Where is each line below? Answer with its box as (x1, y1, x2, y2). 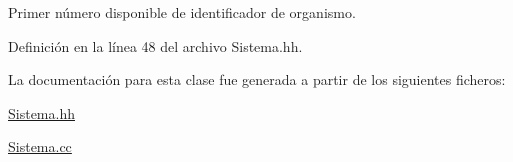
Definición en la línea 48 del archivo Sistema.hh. (8, 35, 303, 56)
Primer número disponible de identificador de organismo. (8, 2, 356, 22)
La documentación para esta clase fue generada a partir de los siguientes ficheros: (8, 69, 506, 90)
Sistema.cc (8, 136, 72, 157)
